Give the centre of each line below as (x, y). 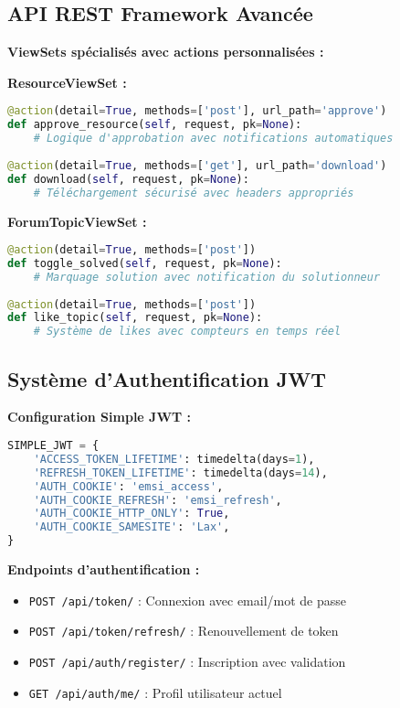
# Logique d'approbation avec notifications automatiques (213, 139)
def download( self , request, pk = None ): (128, 179)
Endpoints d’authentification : (104, 569)
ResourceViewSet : (67, 82)
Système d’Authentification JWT (167, 378)
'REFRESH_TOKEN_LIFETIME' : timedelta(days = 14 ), (180, 472)
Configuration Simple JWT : (100, 417)
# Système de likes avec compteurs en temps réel (187, 332)
